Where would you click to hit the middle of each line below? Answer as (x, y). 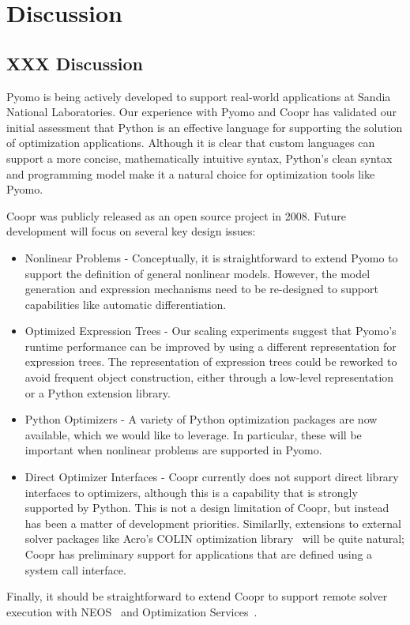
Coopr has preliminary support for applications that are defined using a (199, 554)
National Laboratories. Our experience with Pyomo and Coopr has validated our (201, 112)
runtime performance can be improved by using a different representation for (211, 346)
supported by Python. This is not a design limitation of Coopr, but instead (207, 508)
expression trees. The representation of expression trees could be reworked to (211, 361)
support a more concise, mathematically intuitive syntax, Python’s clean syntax (199, 158)
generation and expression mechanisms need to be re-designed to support (201, 289)
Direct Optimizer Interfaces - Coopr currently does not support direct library (212, 477)
